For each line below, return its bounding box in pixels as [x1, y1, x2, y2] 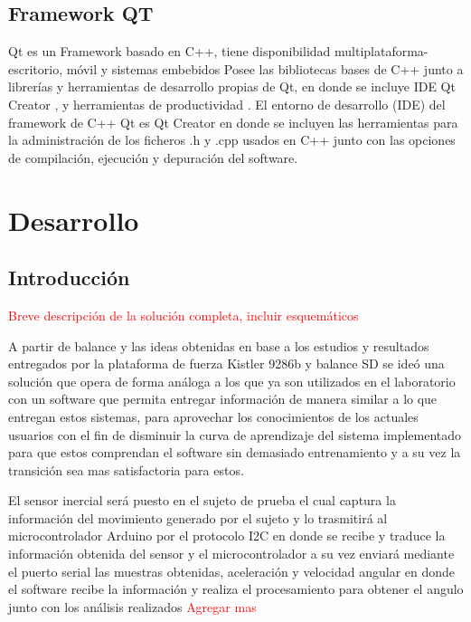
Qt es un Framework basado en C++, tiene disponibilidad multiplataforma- [8, 42, 429, 61]
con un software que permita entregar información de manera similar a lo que [8, 389, 438, 408]
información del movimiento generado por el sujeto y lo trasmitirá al [8, 508, 388, 527]
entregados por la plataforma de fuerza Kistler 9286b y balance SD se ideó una [8, 354, 445, 373]
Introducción [8, 263, 130, 292]
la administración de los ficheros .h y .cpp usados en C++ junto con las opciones [8, 130, 456, 149]
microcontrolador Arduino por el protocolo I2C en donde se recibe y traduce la [8, 526, 446, 545]
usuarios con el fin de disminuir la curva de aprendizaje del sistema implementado [8, 425, 462, 444]
